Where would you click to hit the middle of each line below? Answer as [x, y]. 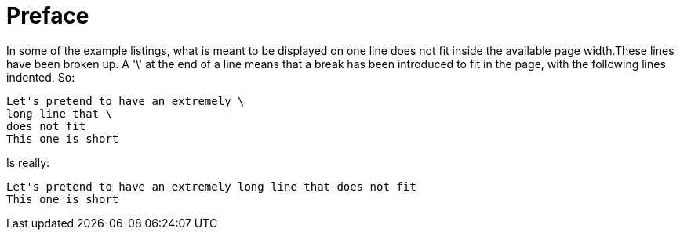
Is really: [28, 162]
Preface [48, 16]
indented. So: [41, 77]
